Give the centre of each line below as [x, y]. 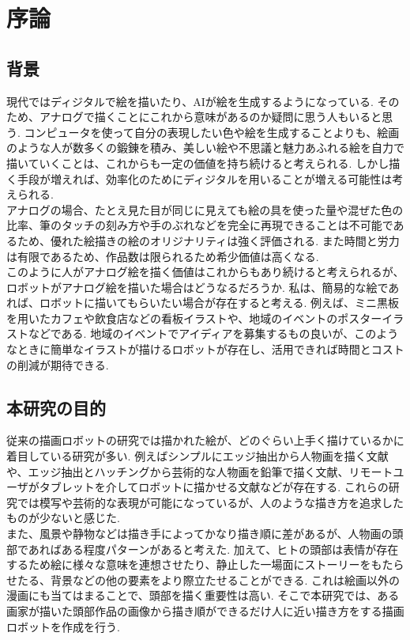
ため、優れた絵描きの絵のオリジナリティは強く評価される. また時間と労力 [208, 240]
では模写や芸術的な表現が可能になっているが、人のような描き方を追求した [211, 502]
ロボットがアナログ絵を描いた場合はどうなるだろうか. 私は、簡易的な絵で [197, 287]
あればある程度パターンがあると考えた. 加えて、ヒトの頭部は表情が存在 [213, 549]
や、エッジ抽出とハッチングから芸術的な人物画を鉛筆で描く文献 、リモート [200, 471]
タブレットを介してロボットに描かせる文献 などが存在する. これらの [214, 487]
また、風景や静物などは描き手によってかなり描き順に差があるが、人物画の [199, 534]
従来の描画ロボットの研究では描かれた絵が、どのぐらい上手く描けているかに [205, 440]
